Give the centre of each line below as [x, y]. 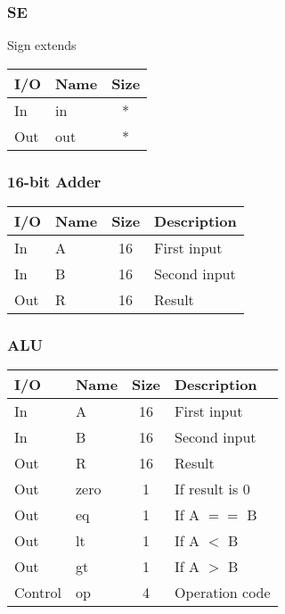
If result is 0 [212, 489]
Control [38, 593]
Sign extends [42, 45]
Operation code [223, 593]
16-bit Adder [54, 181]
